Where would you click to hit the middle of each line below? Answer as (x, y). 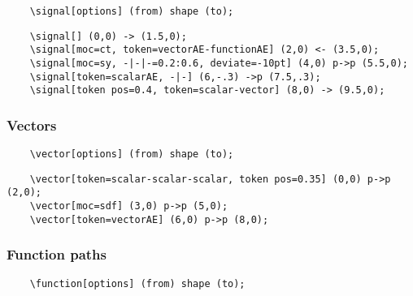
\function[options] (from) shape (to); (137, 283)
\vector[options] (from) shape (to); (132, 154)
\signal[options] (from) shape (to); (132, 11)
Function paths (57, 254)
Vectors (32, 124)
